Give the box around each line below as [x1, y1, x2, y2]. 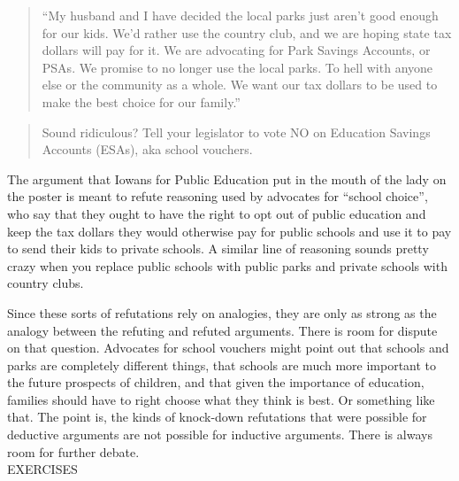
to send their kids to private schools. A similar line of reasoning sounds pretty [7, 239, 429, 258]
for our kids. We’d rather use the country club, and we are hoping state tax [42, 23, 452, 42]
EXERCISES [7, 460, 78, 478]
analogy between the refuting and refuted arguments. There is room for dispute [7, 321, 438, 339]
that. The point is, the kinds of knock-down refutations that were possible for [7, 407, 427, 426]
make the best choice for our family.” [42, 92, 241, 111]
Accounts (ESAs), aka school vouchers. [42, 140, 253, 159]
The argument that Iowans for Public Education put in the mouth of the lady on [7, 169, 447, 188]
